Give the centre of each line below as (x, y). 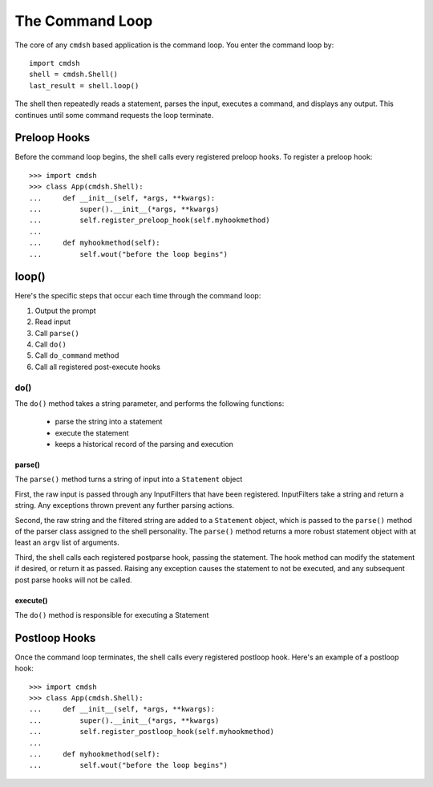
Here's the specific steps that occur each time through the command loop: (138, 296)
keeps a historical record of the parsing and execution (144, 444)
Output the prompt (65, 310)
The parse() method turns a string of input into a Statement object (129, 479)
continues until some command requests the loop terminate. (114, 115)
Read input (53, 322)
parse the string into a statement (109, 422)
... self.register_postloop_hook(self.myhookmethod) (152, 732)
